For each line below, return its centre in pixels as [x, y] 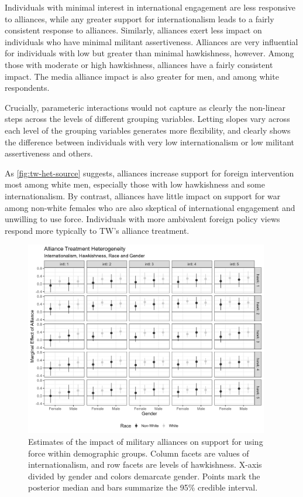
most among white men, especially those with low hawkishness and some [135, 184]
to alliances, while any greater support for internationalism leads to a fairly [140, 18]
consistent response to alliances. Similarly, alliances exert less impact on [133, 30]
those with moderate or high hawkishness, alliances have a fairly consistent [139, 64]
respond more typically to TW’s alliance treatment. [97, 230]
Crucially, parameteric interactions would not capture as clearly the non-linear [145, 107]
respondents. [27, 88]
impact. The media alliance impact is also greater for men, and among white [142, 76]
